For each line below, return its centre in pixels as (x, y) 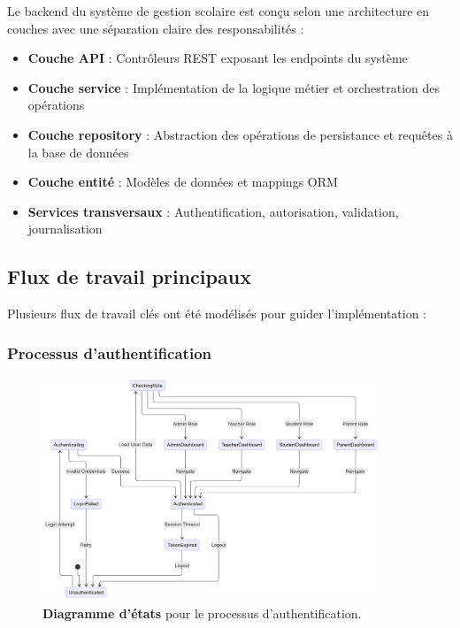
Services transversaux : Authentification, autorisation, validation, (213, 211)
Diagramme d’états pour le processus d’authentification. (202, 613)
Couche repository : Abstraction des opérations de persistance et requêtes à (240, 134)
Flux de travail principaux (129, 276)
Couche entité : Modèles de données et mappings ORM (183, 182)
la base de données (78, 152)
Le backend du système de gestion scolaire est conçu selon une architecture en (218, 11)
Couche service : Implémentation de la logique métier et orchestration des (234, 87)
